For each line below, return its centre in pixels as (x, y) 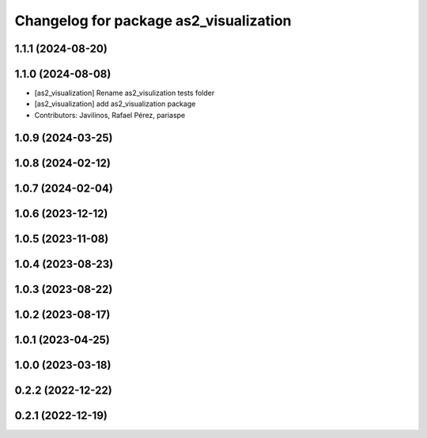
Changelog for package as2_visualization (153, 21)
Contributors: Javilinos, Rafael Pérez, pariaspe (110, 115)
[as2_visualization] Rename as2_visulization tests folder (125, 93)
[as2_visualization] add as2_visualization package (115, 104)
